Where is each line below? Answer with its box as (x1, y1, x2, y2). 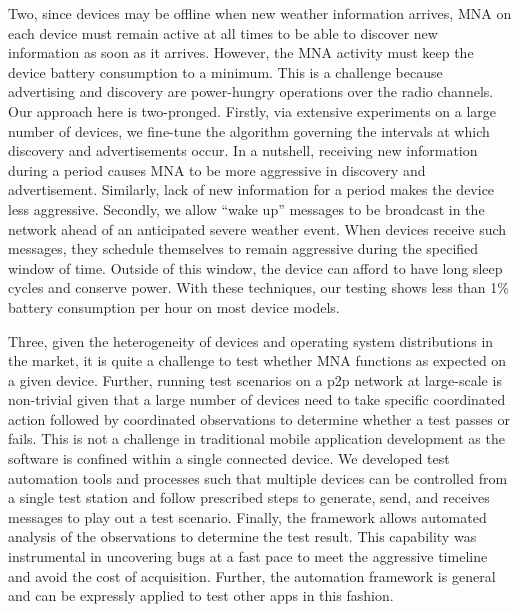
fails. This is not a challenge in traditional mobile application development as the (8, 428, 505, 449)
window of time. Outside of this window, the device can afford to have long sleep (8, 257, 503, 278)
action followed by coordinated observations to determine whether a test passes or (8, 408, 510, 429)
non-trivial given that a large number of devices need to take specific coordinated (8, 389, 506, 410)
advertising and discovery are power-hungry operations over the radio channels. (8, 81, 494, 102)
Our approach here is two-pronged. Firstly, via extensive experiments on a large (8, 100, 497, 121)
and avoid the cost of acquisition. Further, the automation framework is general (8, 565, 496, 586)
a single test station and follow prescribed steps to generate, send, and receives (8, 487, 490, 508)
